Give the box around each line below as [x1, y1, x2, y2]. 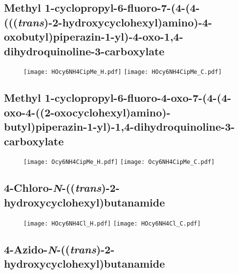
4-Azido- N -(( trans [4, 241, 96, 256]
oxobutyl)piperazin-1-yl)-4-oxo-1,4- [4, 29, 183, 44]
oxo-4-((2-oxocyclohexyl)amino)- [4, 104, 171, 119]
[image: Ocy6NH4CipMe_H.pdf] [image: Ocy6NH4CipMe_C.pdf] [23, 159, 215, 166]
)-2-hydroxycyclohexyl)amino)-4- [43, 14, 212, 29]
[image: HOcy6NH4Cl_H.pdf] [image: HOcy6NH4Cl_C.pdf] [23, 220, 201, 227]
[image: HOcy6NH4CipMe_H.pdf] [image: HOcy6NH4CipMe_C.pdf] [23, 68, 222, 76]
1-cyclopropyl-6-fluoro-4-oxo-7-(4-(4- [44, 90, 232, 105]
